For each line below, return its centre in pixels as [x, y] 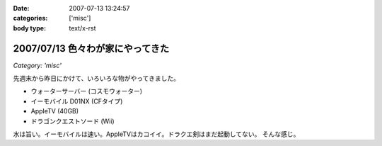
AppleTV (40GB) [55, 111]
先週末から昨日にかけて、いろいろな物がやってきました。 [97, 79]
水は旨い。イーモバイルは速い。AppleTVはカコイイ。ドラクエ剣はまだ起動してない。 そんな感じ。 [156, 134]
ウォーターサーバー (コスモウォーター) [87, 91]
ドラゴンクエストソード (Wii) [73, 121]
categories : [30, 18]
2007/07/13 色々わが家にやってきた [91, 49]
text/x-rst [82, 28]
